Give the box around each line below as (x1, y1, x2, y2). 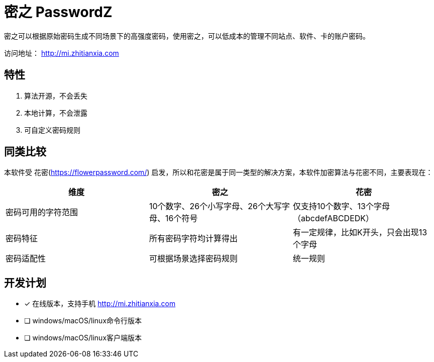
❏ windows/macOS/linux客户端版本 (24, 333, 142, 342)
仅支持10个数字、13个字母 (292, 201, 390, 212)
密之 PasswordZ (4, 4, 113, 21)
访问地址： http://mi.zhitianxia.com (4, 48, 119, 57)
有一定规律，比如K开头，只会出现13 (292, 227, 427, 238)
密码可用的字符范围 (6, 207, 78, 218)
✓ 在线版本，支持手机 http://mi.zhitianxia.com (24, 299, 176, 308)
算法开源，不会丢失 (24, 91, 87, 100)
